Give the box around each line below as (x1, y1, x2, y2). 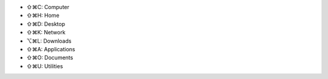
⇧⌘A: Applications (26, 45, 75, 52)
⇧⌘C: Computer (26, 4, 70, 10)
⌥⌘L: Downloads (26, 37, 72, 45)
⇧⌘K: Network (26, 29, 66, 36)
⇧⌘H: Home (26, 12, 60, 19)
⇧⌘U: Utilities (26, 62, 63, 69)
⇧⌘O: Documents (26, 54, 73, 62)
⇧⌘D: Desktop (26, 20, 66, 27)
